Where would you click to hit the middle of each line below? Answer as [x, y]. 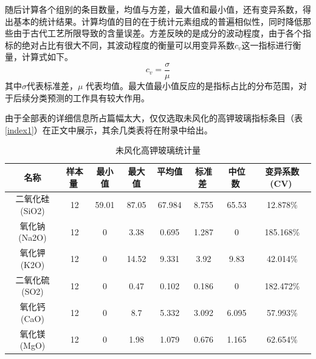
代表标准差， [52, 86]
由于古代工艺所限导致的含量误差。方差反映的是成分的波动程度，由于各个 [158, 33]
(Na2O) [33, 237]
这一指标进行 [267, 45]
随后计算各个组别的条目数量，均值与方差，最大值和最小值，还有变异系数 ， [154, 9]
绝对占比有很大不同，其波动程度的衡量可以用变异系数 [128, 45]
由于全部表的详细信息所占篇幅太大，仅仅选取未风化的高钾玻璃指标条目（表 [154, 118]
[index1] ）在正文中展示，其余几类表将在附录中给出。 [109, 129]
